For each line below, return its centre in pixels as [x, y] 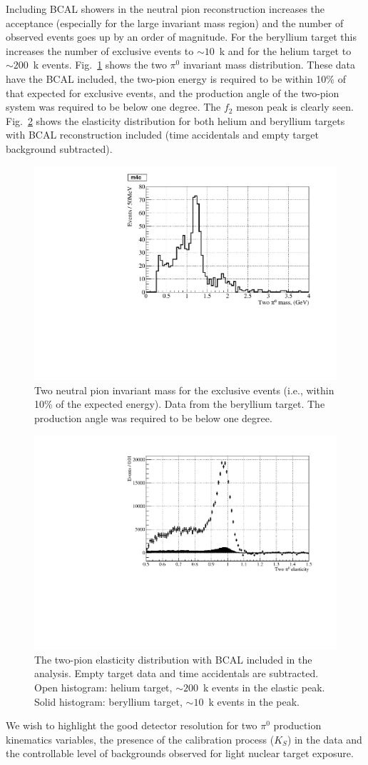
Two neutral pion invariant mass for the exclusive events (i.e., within [184, 390]
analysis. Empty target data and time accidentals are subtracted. [177, 673]
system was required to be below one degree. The [113, 107]
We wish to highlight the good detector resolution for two [132, 725]
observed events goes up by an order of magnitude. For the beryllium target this [181, 37]
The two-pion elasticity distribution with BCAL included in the [173, 659]
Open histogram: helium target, [103, 687]
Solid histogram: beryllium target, [108, 701]
